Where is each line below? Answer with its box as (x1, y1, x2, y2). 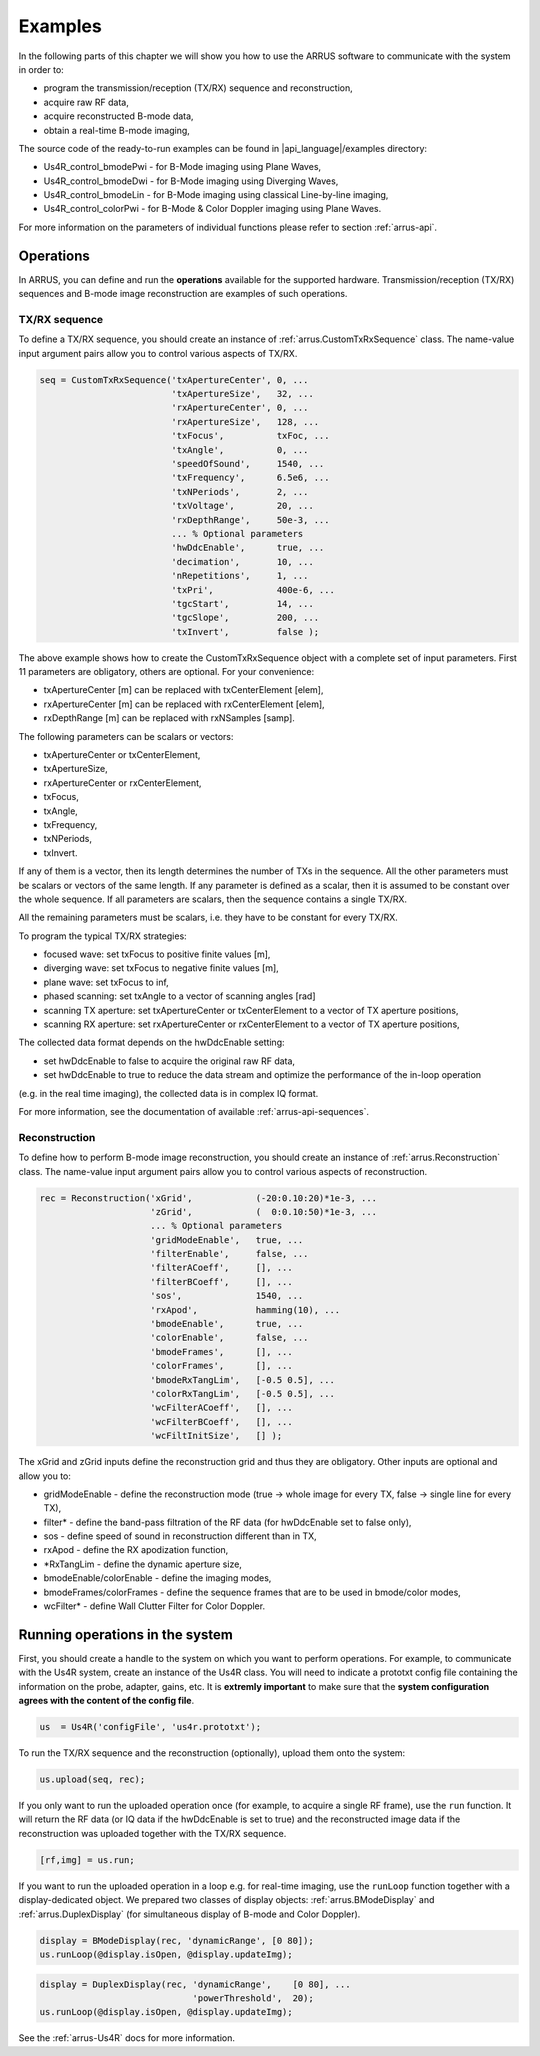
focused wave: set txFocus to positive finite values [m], (43, 948, 271, 960)
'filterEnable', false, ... (150, 1248, 309, 1260)
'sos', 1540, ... (150, 1290, 304, 1302)
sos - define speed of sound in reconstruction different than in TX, (43, 1530, 317, 1542)
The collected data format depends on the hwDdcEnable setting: (18, 1036, 285, 1049)
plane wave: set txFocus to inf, (43, 976, 169, 988)
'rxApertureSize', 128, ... (171, 416, 320, 427)
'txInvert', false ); (171, 626, 320, 637)
